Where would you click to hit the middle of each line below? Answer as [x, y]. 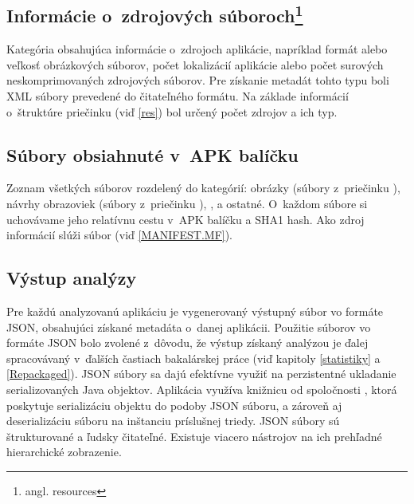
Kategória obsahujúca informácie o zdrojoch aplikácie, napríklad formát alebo [197, 49]
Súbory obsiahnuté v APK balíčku [152, 154]
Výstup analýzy [72, 278]
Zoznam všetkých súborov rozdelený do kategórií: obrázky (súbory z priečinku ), [203, 188]
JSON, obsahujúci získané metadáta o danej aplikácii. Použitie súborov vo [189, 327]
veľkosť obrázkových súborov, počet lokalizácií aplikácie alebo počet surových [195, 64]
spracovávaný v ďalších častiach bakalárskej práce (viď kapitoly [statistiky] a [193, 358]
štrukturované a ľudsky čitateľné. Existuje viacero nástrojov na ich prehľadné [194, 436]
